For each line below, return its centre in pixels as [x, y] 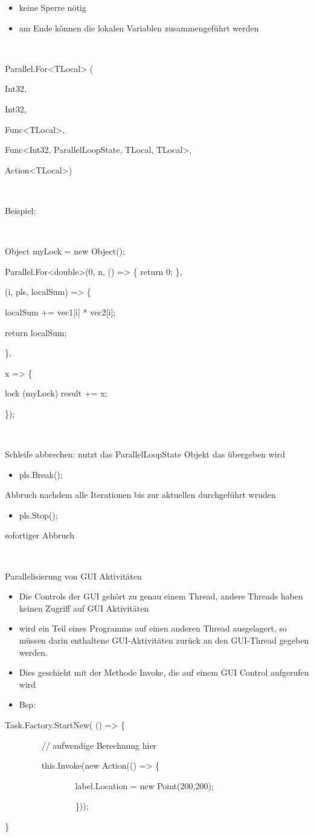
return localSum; [36, 332]
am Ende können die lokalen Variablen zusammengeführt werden [139, 27]
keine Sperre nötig [53, 7]
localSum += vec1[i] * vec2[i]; [60, 312]
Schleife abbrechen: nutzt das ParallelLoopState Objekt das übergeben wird [145, 454]
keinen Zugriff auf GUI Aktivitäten [84, 608]
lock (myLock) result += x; [56, 393]
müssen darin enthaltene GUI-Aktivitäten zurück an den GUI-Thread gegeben [164, 640]
